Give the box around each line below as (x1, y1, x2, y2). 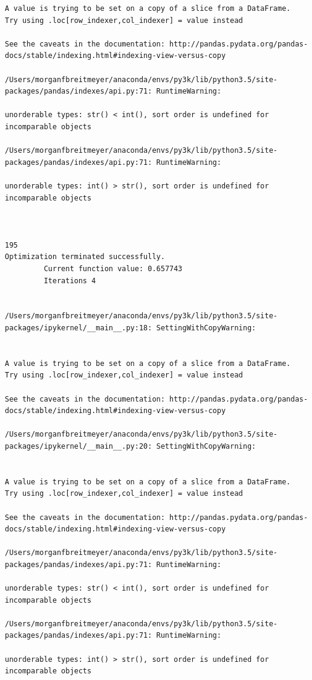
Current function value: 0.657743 (44, 265, 183, 274)
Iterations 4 (44, 276, 96, 285)
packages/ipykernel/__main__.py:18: (5, 324, 152, 333)
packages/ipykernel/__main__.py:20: (5, 441, 152, 451)
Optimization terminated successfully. (5, 252, 165, 261)
